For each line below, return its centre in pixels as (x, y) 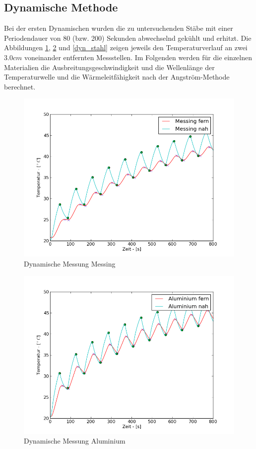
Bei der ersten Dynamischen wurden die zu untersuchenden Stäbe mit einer (119, 28)
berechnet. (20, 86)
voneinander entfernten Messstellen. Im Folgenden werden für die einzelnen (138, 57)
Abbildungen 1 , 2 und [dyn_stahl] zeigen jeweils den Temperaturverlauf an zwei (126, 47)
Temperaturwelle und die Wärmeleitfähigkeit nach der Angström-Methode (117, 77)
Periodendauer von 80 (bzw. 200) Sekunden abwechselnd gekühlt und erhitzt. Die (128, 38)
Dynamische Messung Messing (70, 263)
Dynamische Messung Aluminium (75, 441)
